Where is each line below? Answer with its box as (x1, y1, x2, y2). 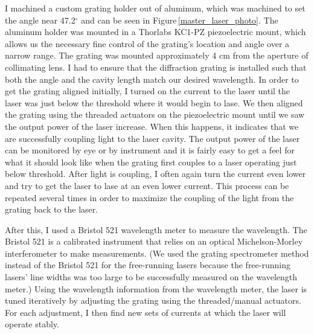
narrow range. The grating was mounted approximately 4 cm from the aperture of (5, 49, 309, 62)
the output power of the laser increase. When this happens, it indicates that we (5, 120, 299, 132)
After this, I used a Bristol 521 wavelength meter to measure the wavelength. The (5, 223, 307, 236)
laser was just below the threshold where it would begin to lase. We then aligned (5, 96, 303, 109)
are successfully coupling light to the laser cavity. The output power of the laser (5, 132, 300, 144)
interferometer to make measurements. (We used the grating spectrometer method (5, 246, 309, 259)
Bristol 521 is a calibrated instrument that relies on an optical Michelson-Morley (5, 235, 303, 248)
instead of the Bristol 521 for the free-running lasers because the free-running (5, 259, 290, 271)
